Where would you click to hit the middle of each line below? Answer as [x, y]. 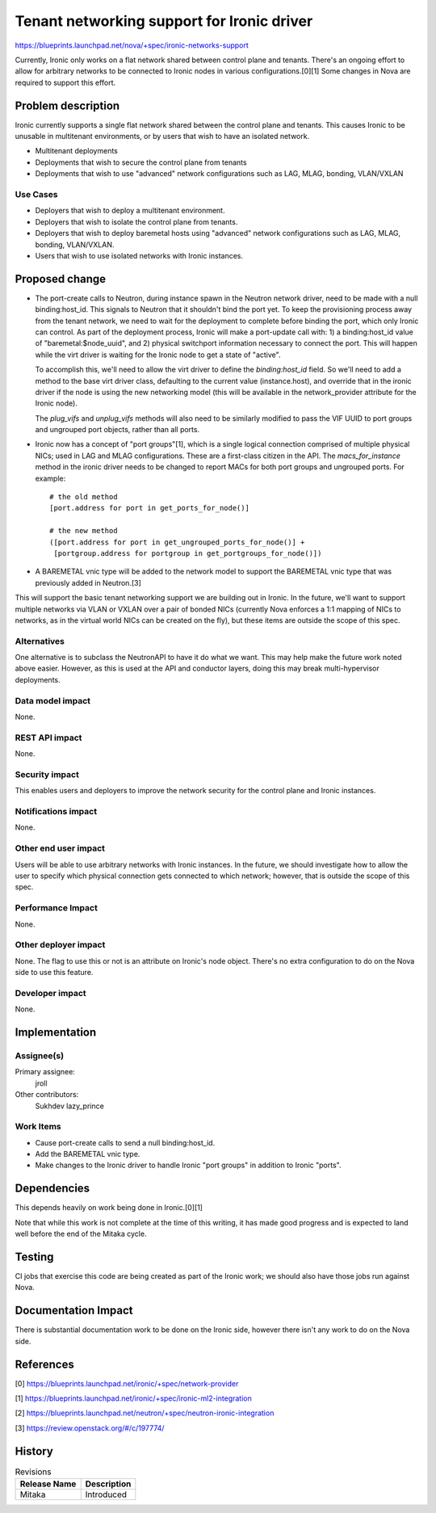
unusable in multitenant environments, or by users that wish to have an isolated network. [162, 137]
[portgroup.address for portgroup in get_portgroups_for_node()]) [188, 553]
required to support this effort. [65, 82]
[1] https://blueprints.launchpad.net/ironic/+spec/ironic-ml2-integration [133, 1398]
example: [50, 478]
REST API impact [48, 738]
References [44, 1364]
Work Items [38, 1127]
